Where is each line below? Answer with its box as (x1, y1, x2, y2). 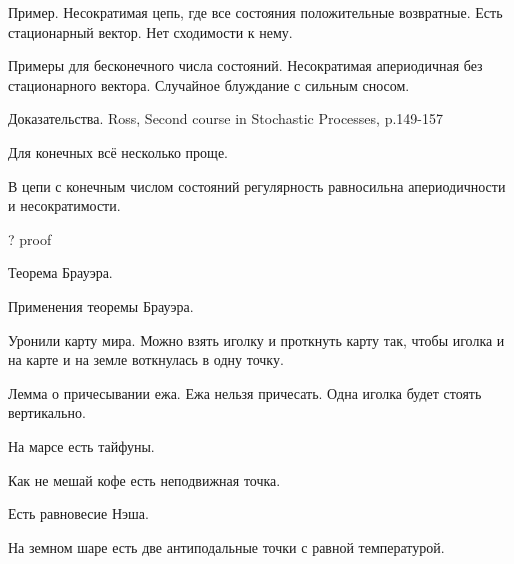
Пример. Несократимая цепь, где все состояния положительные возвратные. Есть (8, 2, 503, 22)
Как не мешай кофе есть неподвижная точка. (8, 469, 281, 490)
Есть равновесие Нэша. (8, 503, 149, 524)
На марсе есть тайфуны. (8, 435, 155, 456)
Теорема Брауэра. (8, 262, 113, 283)
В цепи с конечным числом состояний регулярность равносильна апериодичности (8, 175, 506, 196)
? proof (8, 228, 52, 249)
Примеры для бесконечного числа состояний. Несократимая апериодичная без (8, 55, 483, 76)
